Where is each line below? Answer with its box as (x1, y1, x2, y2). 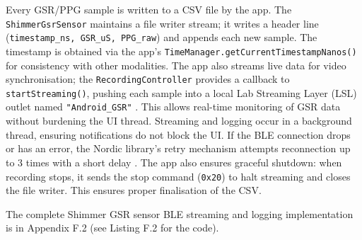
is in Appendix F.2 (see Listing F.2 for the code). (6, 220, 219, 235)
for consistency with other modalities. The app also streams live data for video (6, 57, 346, 72)
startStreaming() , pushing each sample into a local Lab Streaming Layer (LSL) (6, 85, 357, 100)
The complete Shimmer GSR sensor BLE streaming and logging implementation (6, 206, 354, 221)
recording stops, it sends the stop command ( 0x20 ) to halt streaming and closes (6, 168, 351, 183)
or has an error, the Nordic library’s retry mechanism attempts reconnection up (6, 141, 351, 156)
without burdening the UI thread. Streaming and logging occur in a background (6, 113, 352, 128)
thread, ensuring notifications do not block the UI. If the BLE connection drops (6, 127, 351, 142)
